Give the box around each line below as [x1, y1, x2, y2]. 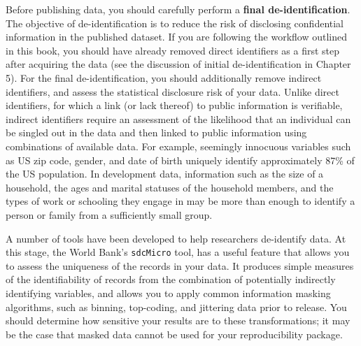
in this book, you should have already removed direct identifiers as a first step [6, 43, 340, 57]
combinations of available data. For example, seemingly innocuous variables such [6, 138, 351, 153]
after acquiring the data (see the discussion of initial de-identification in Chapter [6, 57, 351, 71]
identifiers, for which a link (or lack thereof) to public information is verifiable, [6, 98, 343, 113]
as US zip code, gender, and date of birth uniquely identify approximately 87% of [6, 152, 355, 167]
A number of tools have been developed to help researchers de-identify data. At [6, 231, 346, 245]
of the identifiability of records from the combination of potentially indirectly [6, 272, 336, 287]
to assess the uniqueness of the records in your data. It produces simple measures [6, 258, 354, 273]
